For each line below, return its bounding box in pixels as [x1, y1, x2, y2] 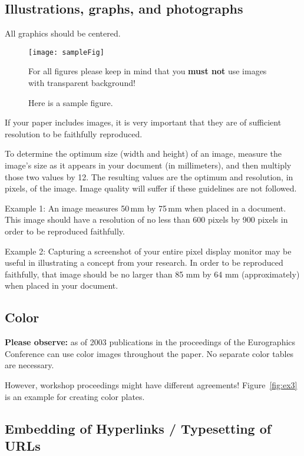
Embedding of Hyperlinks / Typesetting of [5, 419, 272, 437]
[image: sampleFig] [28, 48, 104, 57]
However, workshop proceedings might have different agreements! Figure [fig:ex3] [5, 378, 298, 391]
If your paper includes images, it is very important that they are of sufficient [5, 116, 282, 128]
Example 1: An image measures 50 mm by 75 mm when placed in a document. [5, 201, 286, 214]
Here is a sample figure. [28, 96, 113, 108]
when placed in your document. [5, 279, 118, 292]
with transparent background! [28, 77, 136, 89]
